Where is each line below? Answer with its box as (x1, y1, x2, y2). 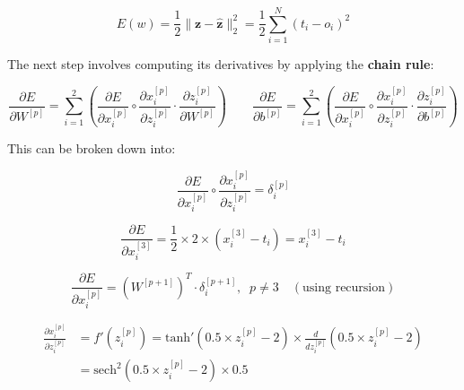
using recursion (302, 281, 386, 294)
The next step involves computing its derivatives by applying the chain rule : (7, 55, 434, 74)
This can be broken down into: (7, 139, 176, 158)
